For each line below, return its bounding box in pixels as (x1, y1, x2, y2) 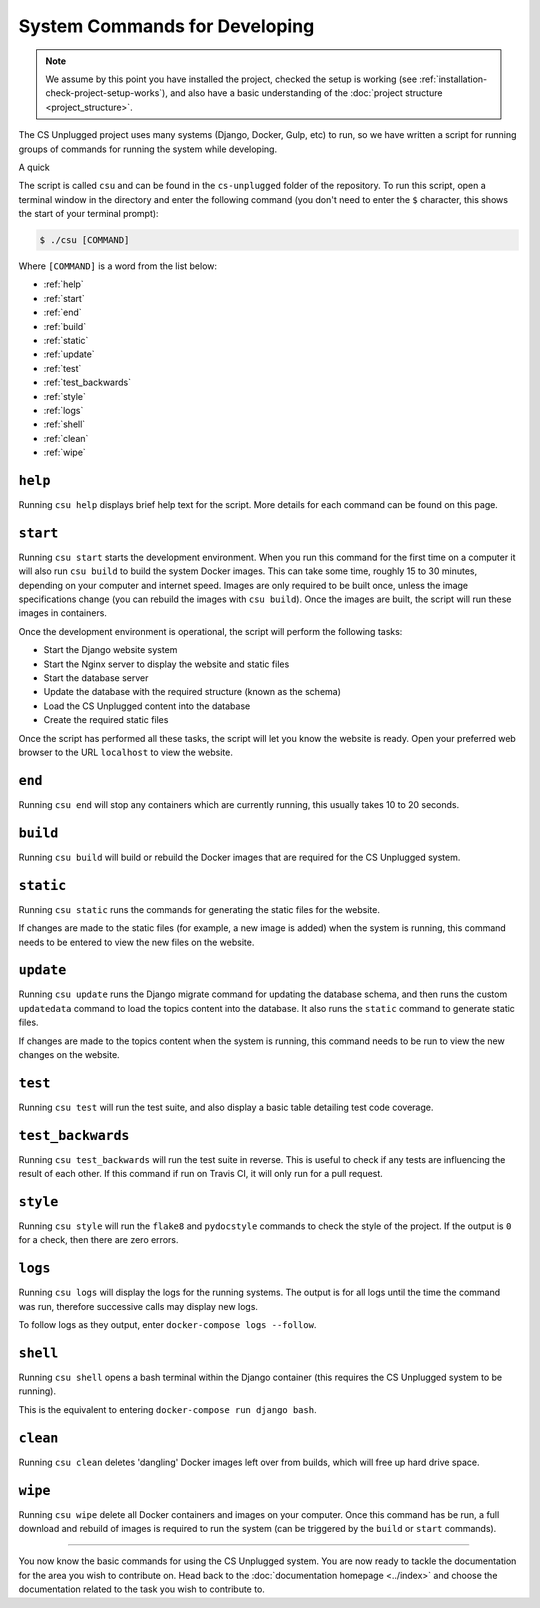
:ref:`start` (43, 292, 85, 304)
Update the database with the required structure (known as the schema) (43, 686, 342, 698)
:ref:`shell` (43, 418, 86, 430)
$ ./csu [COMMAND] (39, 235, 130, 246)
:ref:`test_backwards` (43, 376, 132, 389)
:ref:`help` (43, 278, 84, 290)
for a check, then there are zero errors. (18, 1234, 179, 1246)
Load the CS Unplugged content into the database (43, 700, 251, 712)
